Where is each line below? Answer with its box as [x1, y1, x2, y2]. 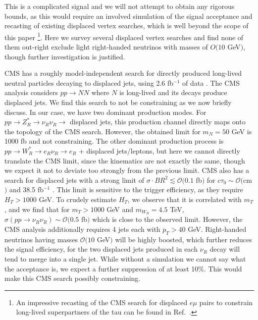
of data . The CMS [182, 77, 240, 88]
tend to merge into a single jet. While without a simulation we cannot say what [4, 253, 246, 264]
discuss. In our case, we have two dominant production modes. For [4, 107, 206, 117]
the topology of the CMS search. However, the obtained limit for [4, 126, 201, 136]
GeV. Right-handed [188, 223, 247, 234]
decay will [209, 244, 240, 254]
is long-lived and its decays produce [119, 87, 227, 98]
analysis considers [4, 87, 58, 98]
